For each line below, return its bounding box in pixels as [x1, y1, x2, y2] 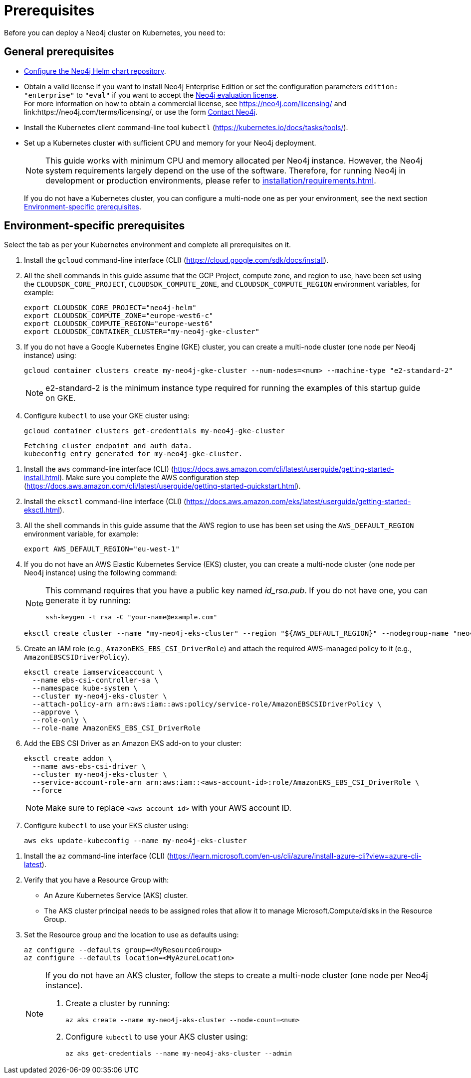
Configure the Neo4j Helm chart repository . [24, 66, 166, 75]
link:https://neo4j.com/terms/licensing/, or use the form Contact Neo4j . [24, 107, 258, 116]
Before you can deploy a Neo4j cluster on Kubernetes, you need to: [4, 28, 226, 37]
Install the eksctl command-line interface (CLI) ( [24, 497, 187, 506]
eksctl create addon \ [24, 754, 113, 763]
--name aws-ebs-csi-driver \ [32, 762, 146, 771]
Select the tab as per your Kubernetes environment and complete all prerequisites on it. [4, 240, 291, 249]
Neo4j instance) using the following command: [24, 568, 177, 577]
